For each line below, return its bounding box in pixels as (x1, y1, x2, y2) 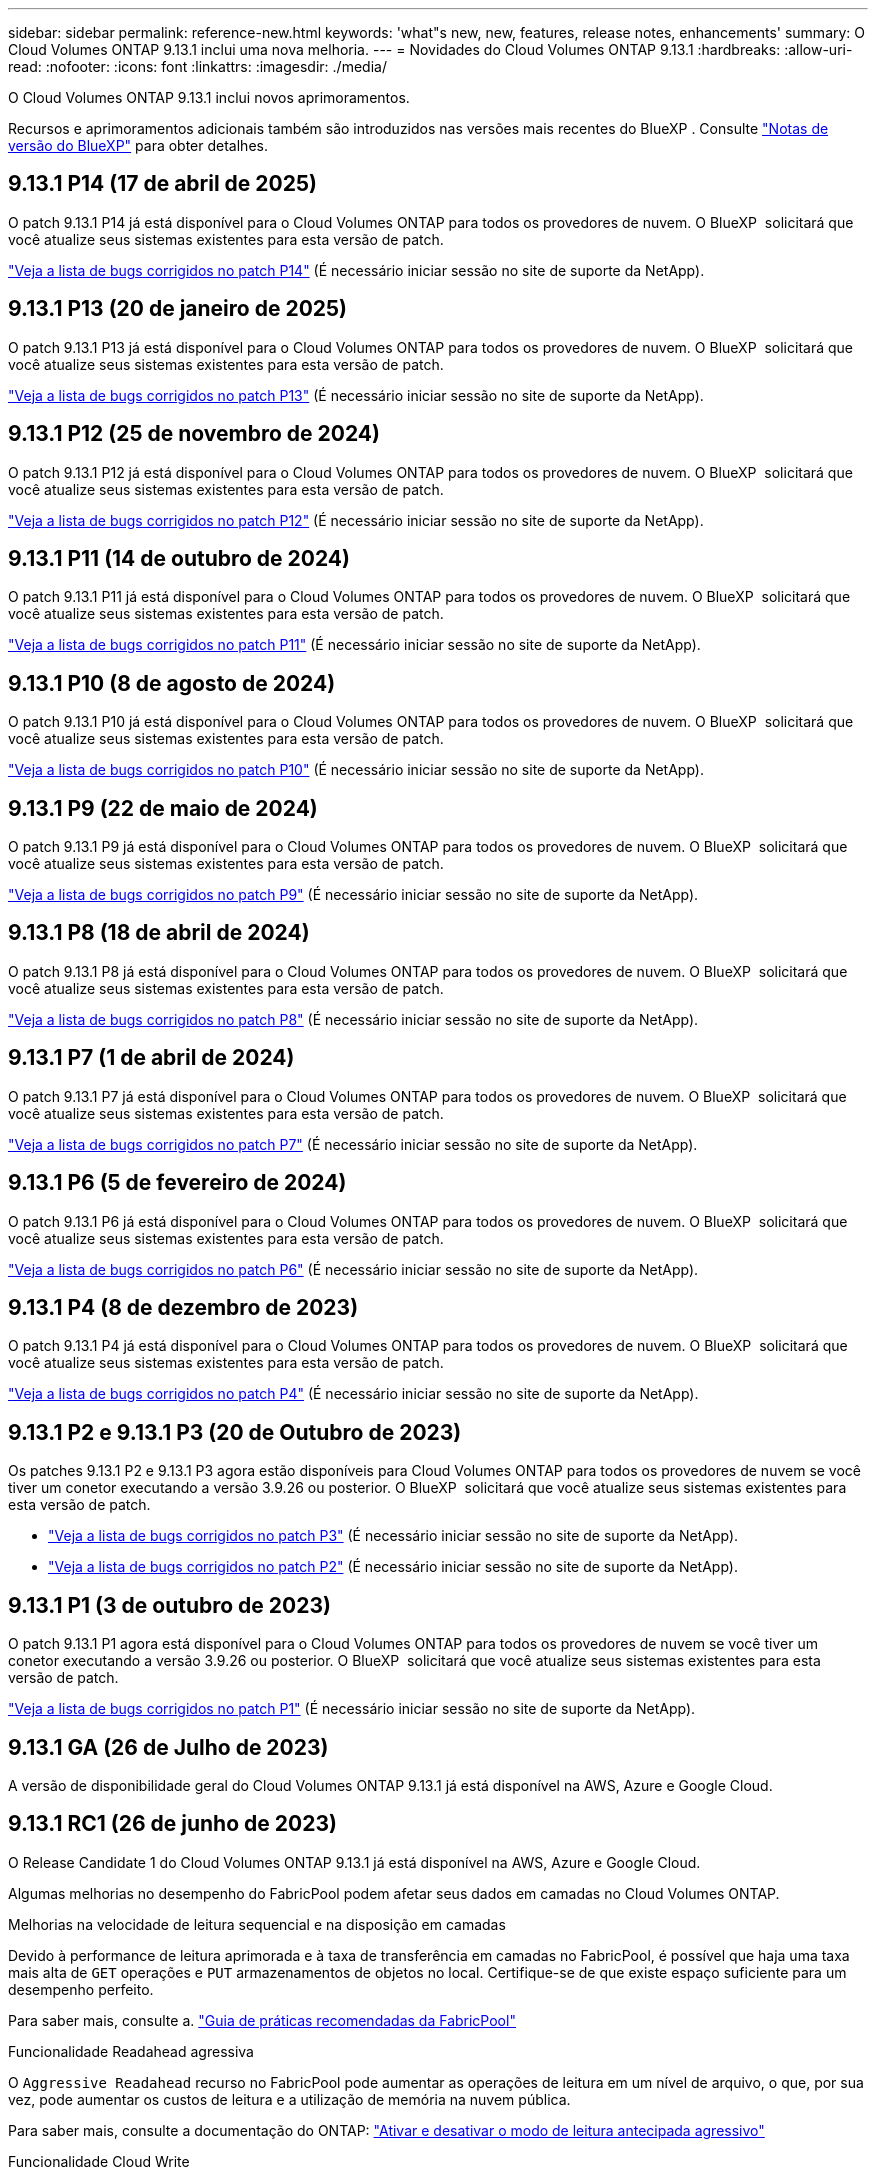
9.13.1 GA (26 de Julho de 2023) (8, 1734, 329, 1760)
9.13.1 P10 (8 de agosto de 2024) (8, 670, 336, 696)
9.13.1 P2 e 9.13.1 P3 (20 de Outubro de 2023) (8, 1419, 462, 1445)
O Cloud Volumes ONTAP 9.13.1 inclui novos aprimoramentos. (8, 89, 410, 106)
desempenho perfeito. (8, 1980, 154, 1998)
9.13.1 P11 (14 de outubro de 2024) (8, 545, 350, 571)
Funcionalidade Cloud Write (8, 2152, 190, 2170)
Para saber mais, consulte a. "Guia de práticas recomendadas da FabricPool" (8, 2011, 516, 2029)
